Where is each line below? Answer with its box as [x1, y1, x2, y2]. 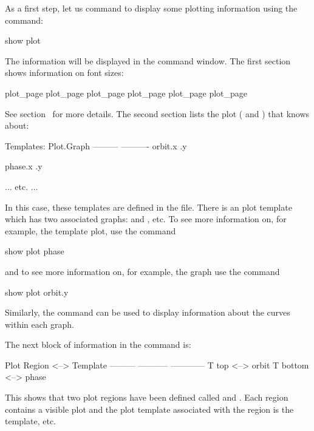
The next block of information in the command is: [5, 338, 191, 351]
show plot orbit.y [5, 285, 69, 298]
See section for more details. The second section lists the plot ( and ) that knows [5, 107, 310, 120]
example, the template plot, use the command [5, 224, 176, 237]
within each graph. [5, 317, 75, 330]
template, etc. [5, 415, 56, 427]
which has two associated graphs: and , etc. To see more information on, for [5, 212, 287, 225]
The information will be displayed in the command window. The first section [5, 54, 291, 67]
